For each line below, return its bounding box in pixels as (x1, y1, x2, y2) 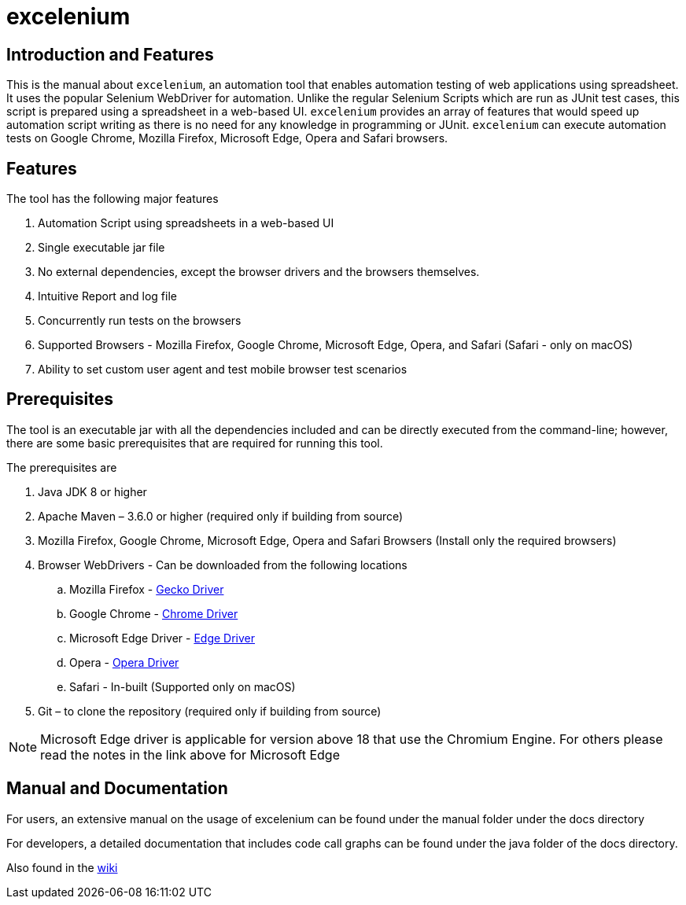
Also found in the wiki (6, 860, 118, 874)
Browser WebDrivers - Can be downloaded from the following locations (38, 557, 408, 572)
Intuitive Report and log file (38, 289, 177, 304)
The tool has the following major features (6, 192, 219, 206)
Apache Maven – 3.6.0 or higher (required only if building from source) (38, 509, 404, 523)
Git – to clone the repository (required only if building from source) (38, 704, 382, 718)
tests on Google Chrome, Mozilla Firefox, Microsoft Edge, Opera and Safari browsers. (6, 131, 448, 145)
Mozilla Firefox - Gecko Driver (69, 582, 224, 596)
